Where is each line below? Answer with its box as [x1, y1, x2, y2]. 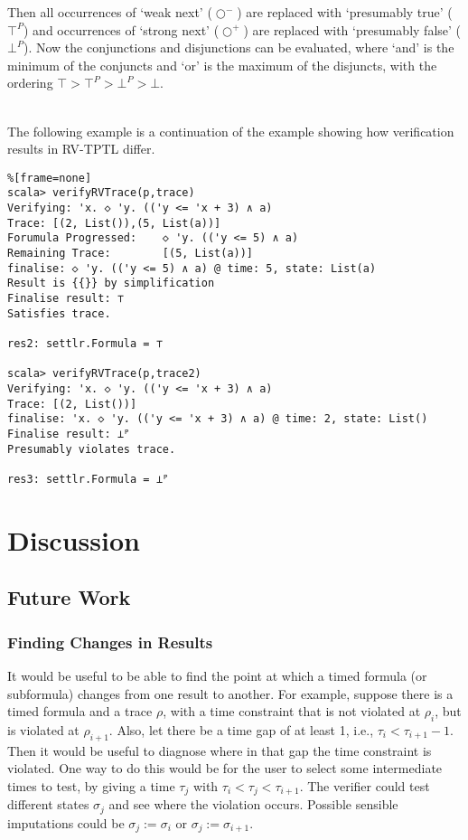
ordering [7, 73, 53, 92]
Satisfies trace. [7, 307, 111, 320]
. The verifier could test [299, 776, 430, 795]
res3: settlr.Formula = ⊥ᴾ [7, 472, 169, 486]
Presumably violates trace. [7, 442, 176, 456]
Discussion [7, 521, 140, 558]
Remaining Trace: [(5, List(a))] [7, 247, 254, 260]
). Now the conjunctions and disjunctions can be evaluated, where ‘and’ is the [23, 38, 454, 57]
